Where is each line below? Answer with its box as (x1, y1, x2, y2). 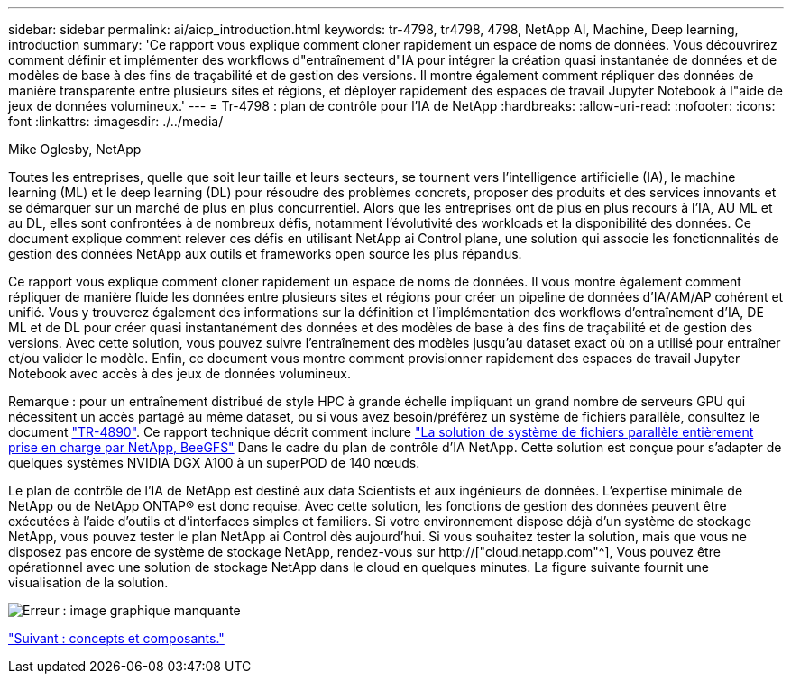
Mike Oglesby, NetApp (8, 141, 142, 157)
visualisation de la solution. (8, 575, 169, 590)
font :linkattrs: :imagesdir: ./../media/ (8, 113, 224, 129)
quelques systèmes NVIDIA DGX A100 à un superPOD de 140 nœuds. (8, 455, 420, 470)
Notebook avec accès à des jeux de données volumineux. (8, 366, 352, 381)
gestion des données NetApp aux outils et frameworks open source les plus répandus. (8, 246, 522, 261)
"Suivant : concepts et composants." (8, 631, 225, 646)
